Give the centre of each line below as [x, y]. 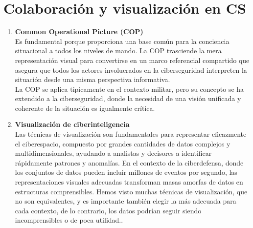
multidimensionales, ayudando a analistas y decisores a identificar [113, 153]
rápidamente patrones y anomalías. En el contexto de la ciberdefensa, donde [129, 162]
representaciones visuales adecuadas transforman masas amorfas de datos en [129, 182]
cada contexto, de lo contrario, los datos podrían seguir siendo [108, 210]
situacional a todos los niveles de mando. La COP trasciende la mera [118, 51]
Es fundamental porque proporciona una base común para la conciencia [122, 41]
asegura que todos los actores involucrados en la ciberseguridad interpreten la [131, 70]
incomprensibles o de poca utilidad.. [69, 220]
